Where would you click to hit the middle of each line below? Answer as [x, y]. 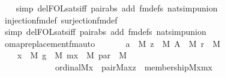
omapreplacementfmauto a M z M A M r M [112, 43]
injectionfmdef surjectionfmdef [61, 20]
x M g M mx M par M [72, 55]
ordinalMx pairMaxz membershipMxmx [133, 66]
